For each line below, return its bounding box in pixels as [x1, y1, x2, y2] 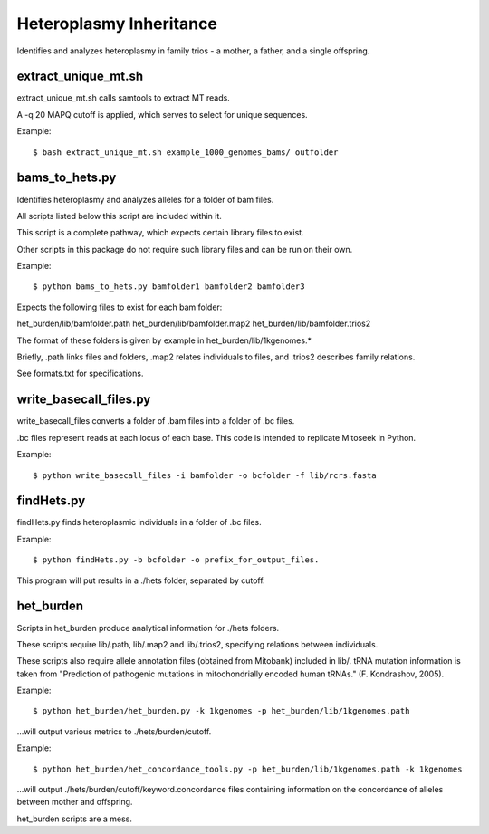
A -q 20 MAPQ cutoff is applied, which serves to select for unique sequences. [16, 109, 308, 120]
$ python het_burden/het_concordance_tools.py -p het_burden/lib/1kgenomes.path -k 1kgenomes [33, 763, 463, 774]
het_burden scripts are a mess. [16, 813, 133, 824]
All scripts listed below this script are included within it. [16, 210, 222, 221]
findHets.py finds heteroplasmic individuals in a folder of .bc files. [16, 517, 262, 528]
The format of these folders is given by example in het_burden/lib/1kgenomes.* [16, 335, 312, 346]
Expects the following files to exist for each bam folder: [16, 302, 223, 312]
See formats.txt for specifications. [16, 368, 144, 379]
